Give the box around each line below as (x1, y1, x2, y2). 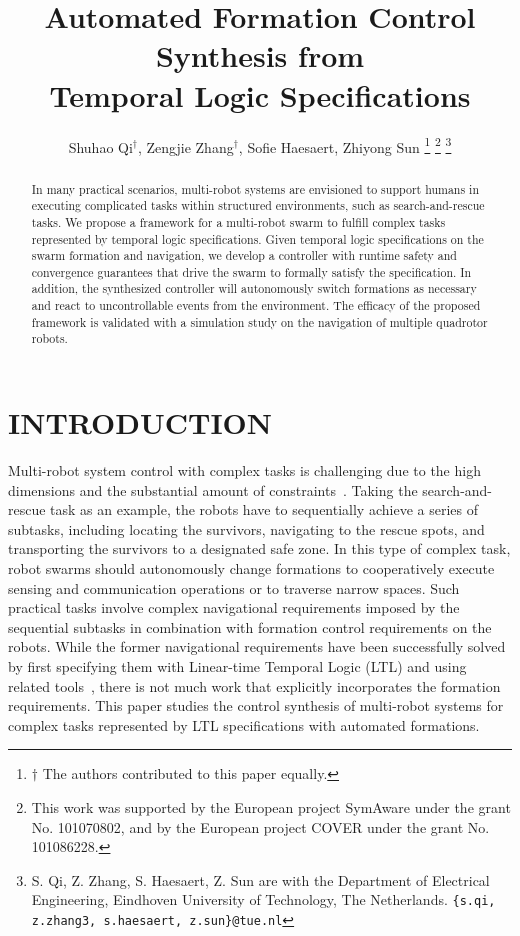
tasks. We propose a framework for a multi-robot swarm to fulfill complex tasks (31, 213, 446, 230)
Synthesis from (155, 35, 365, 76)
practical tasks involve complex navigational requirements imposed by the (8, 597, 460, 618)
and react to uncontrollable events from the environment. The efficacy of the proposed (31, 297, 481, 314)
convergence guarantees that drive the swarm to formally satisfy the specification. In (31, 263, 472, 280)
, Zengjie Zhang (138, 136, 234, 157)
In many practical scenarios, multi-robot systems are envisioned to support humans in (31, 180, 480, 197)
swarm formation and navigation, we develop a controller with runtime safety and (31, 247, 457, 264)
